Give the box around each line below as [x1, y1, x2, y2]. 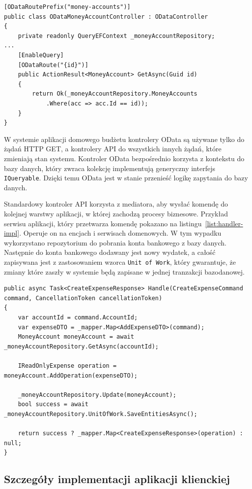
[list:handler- [205, 218, 243, 228]
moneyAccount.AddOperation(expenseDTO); [4, 372, 138, 379]
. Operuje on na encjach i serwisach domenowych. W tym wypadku [19, 228, 222, 238]
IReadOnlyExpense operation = [18, 362, 117, 369]
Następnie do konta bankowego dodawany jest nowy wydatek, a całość [4, 247, 216, 257]
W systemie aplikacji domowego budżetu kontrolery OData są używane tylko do [4, 134, 245, 144]
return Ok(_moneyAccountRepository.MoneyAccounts [32, 90, 197, 98]
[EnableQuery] [18, 51, 64, 59]
